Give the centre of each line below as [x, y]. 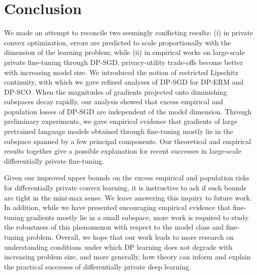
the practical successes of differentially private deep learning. [98, 266]
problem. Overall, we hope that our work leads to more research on [130, 237]
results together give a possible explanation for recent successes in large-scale [123, 151]
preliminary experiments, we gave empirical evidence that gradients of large [121, 121]
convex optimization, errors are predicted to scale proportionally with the [118, 42]
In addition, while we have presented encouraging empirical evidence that [117, 207]
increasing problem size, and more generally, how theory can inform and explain [127, 257]
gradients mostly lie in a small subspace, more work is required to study [138, 217]
